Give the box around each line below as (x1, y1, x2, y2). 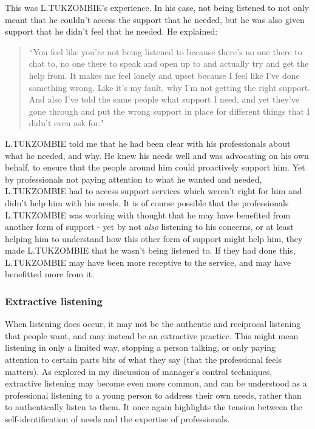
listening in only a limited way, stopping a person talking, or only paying (5, 341, 276, 354)
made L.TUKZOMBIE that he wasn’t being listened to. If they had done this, (5, 244, 296, 257)
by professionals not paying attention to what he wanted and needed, (5, 172, 262, 185)
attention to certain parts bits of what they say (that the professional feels (5, 353, 282, 366)
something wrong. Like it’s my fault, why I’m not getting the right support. (29, 81, 311, 93)
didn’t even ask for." (29, 117, 104, 129)
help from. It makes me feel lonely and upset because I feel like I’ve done (29, 69, 300, 81)
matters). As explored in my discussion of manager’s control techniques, (5, 365, 273, 377)
